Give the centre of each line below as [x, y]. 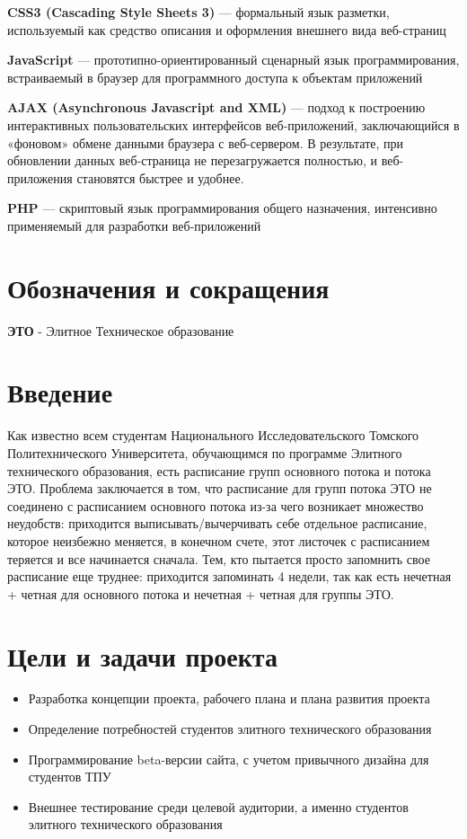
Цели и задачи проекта [142, 655]
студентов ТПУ [70, 777]
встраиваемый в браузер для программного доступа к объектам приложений [215, 77]
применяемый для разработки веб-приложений [134, 225]
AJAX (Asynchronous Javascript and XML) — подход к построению [216, 107]
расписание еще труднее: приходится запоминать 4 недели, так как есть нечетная [229, 576]
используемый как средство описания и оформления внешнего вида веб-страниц [227, 29]
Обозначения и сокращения [168, 287]
